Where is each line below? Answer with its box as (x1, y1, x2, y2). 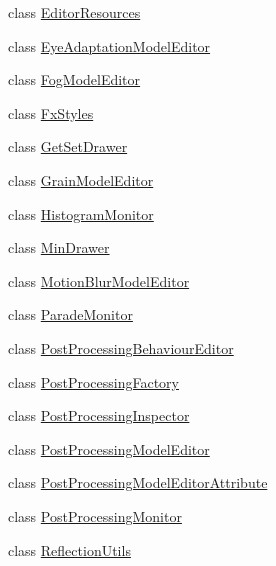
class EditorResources (8, 2, 141, 22)
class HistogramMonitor (8, 203, 154, 224)
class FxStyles (8, 102, 94, 123)
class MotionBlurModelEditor (8, 270, 190, 291)
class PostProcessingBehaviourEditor (8, 337, 234, 358)
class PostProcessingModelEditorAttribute (8, 472, 268, 493)
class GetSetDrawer (8, 136, 128, 157)
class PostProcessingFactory (8, 371, 179, 392)
